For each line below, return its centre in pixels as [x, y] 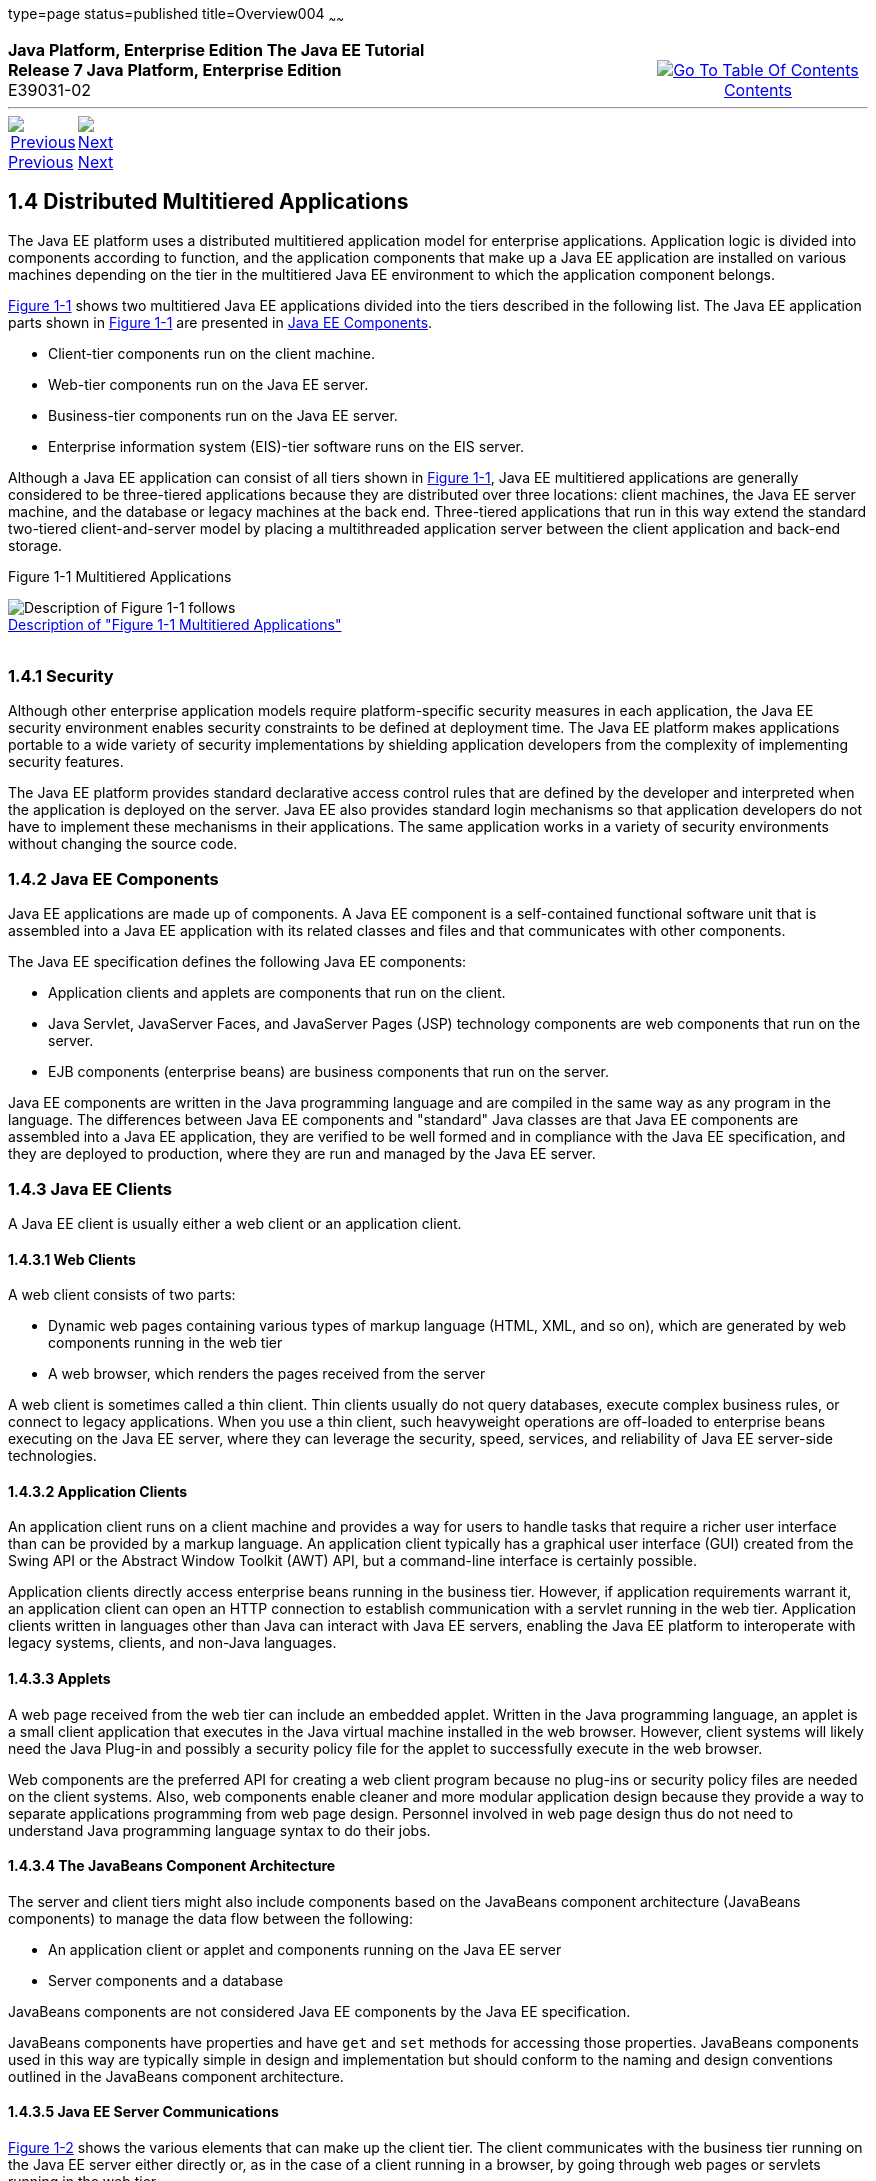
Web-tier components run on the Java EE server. [208, 384]
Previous [41, 161]
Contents [758, 89]
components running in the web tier [165, 1343]
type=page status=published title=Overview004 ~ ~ [176, 15]
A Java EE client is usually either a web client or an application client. [235, 1223]
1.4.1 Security [61, 676]
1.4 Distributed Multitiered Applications [208, 202]
